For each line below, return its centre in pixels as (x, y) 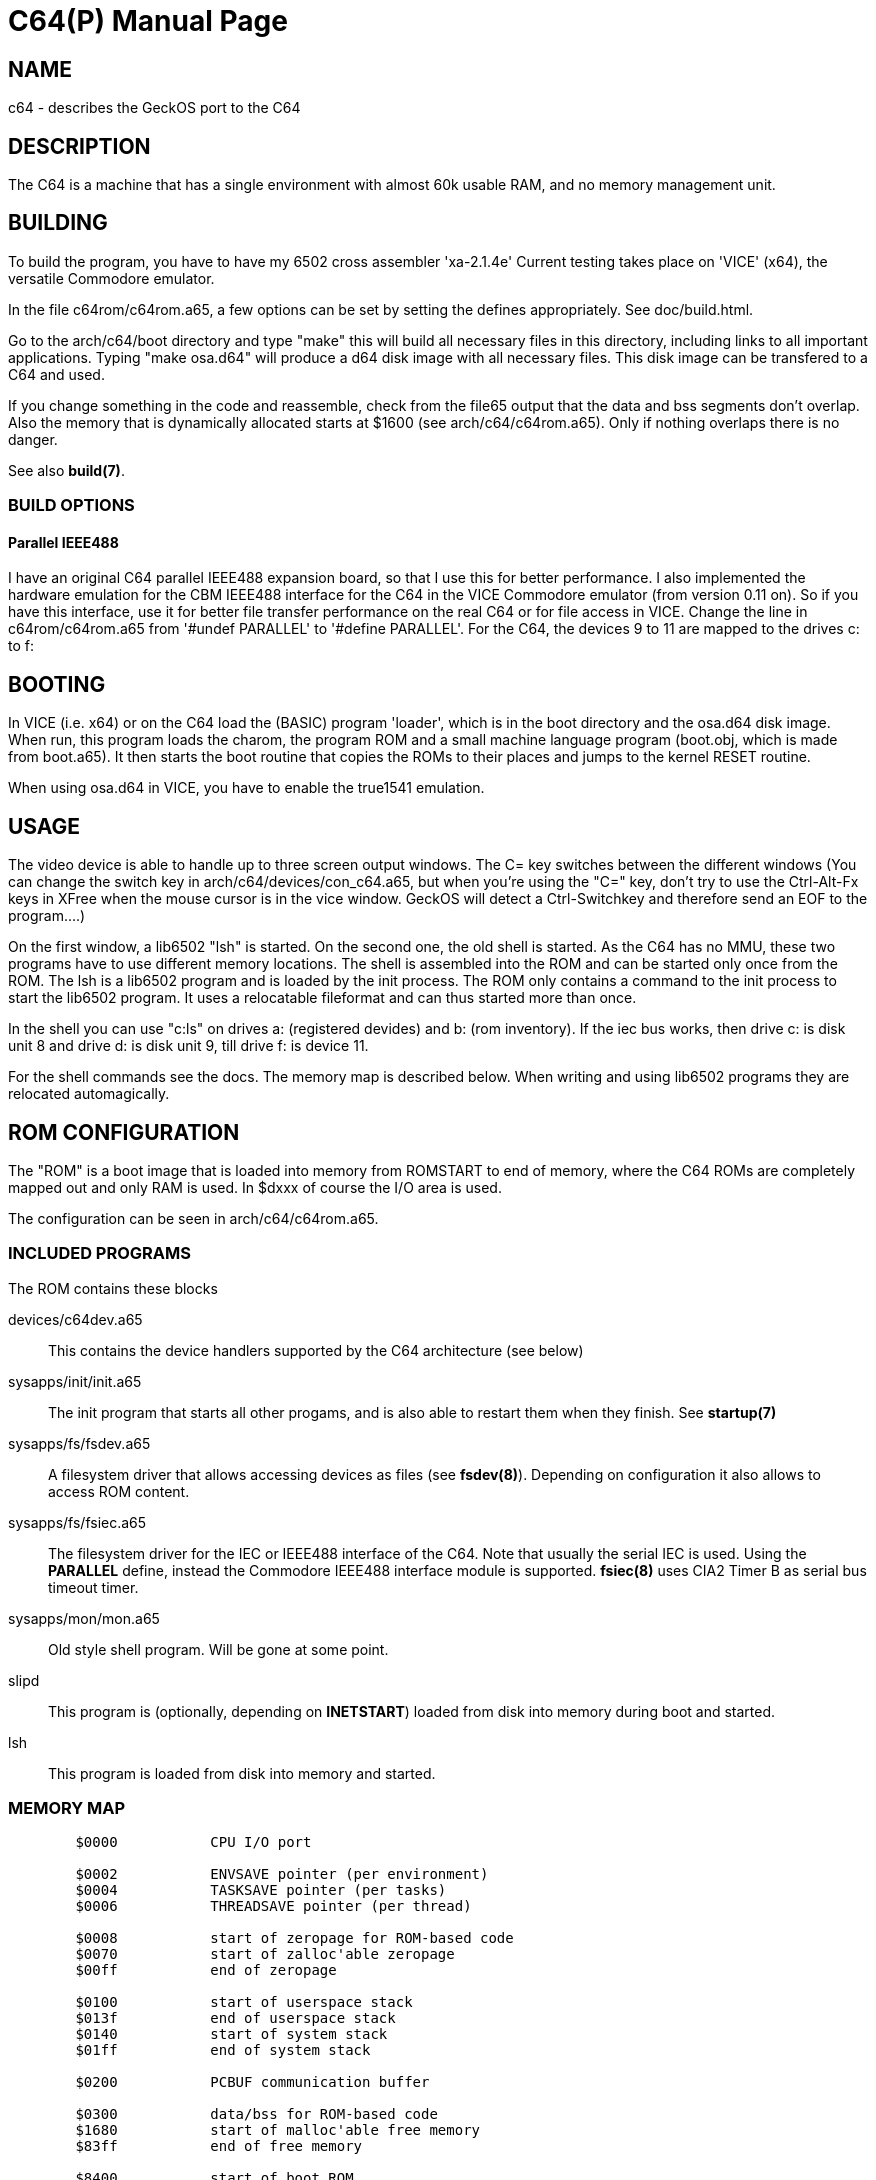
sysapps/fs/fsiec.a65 (77, 1522)
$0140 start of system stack (231, 2034)
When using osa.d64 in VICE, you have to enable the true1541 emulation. (246, 788)
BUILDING (58, 223)
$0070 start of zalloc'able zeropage (265, 1954)
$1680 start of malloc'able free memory (278, 2130)
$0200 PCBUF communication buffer (252, 2082)
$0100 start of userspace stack (244, 2002)
